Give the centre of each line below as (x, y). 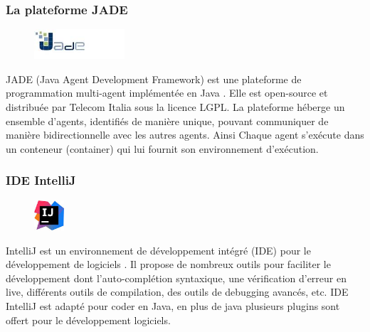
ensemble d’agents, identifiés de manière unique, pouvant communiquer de (167, 121)
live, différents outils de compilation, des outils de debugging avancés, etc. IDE (177, 292)
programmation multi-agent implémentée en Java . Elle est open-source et (167, 93)
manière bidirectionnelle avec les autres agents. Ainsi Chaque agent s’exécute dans (185, 135)
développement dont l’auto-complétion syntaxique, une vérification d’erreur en (176, 278)
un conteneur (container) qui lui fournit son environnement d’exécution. (162, 148)
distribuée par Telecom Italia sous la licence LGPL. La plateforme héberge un (175, 106)
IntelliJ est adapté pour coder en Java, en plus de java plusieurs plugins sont (173, 305)
